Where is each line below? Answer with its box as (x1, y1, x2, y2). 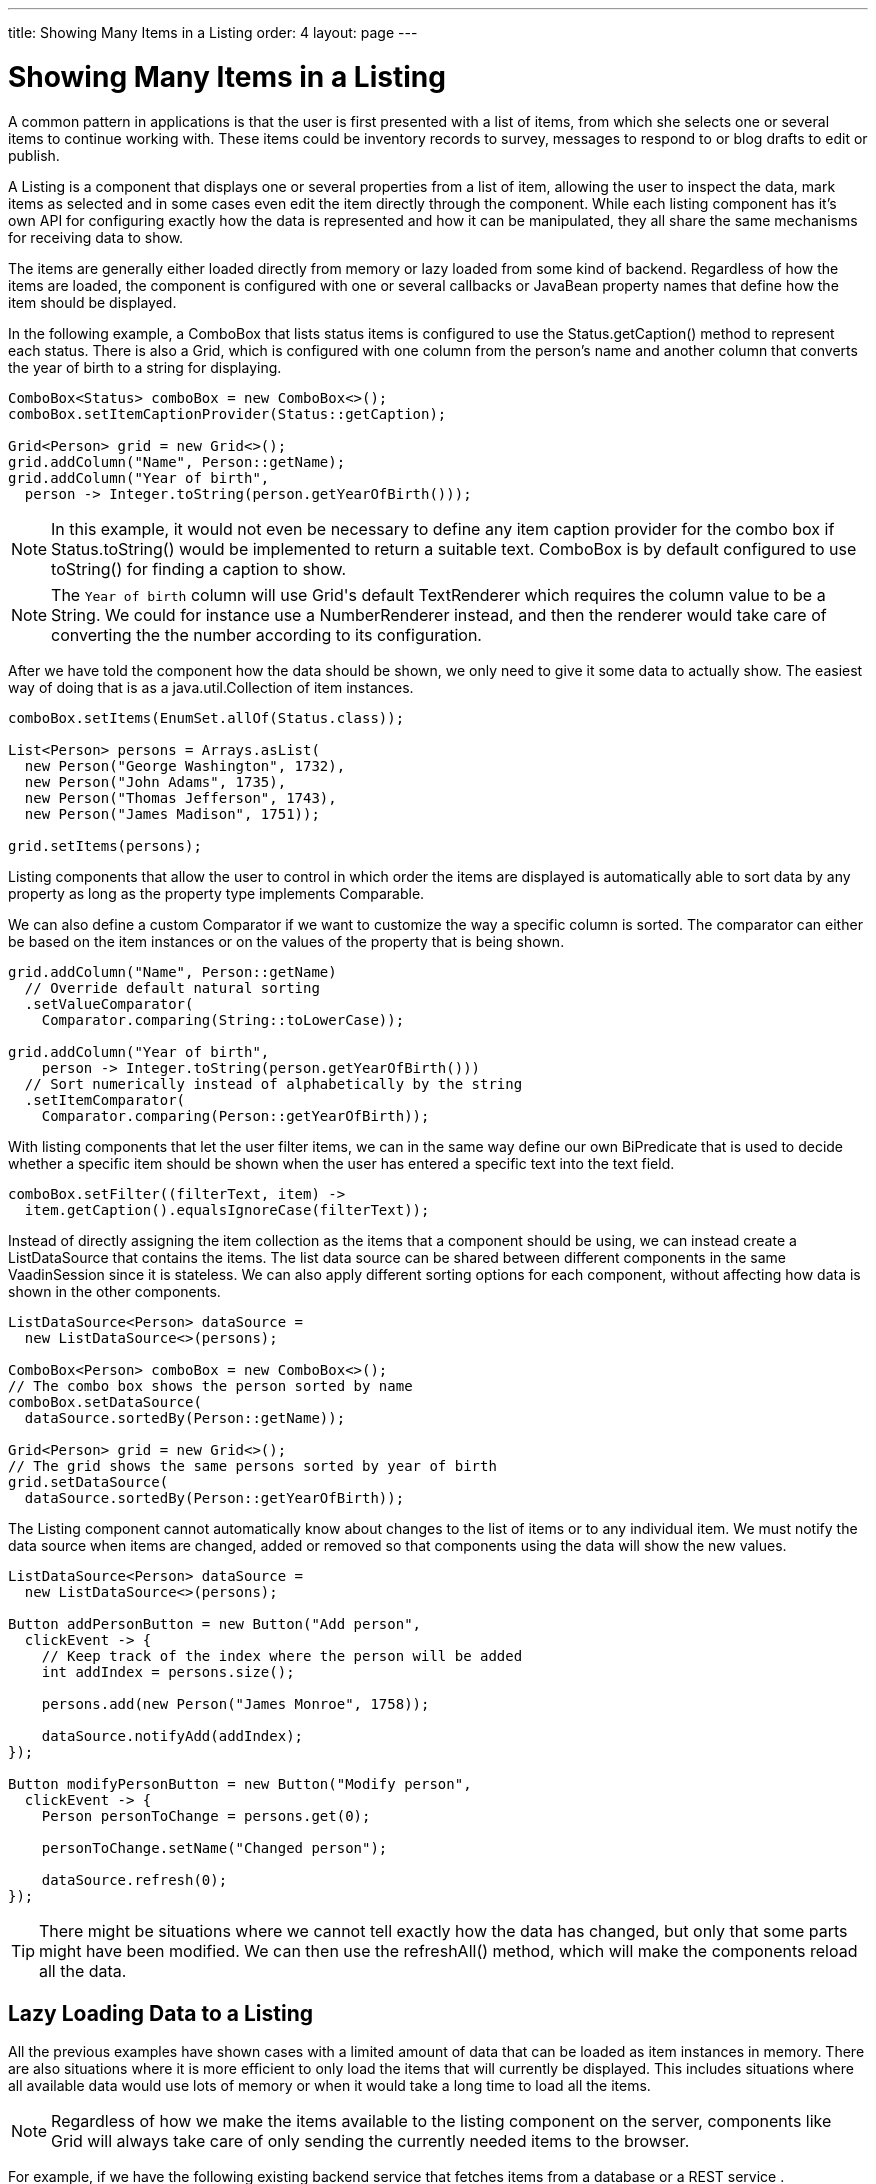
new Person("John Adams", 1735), (24, 773, 287, 790)
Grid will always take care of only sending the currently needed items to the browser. (51, 2131, 690, 2152)
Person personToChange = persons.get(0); (41, 1807, 371, 1824)
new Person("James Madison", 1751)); (24, 805, 320, 822)
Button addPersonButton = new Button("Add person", (8, 1615, 422, 1632)
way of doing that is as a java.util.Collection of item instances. (8, 678, 414, 696)
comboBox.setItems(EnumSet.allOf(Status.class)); (8, 709, 405, 726)
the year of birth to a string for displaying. (8, 358, 282, 376)
